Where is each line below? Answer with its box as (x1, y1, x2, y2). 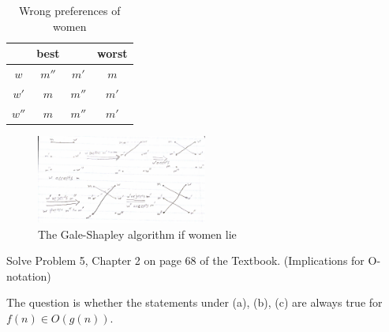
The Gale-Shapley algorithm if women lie (38, 225, 237, 242)
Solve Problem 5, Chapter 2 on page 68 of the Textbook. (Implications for (6, 252, 365, 269)
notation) (6, 267, 51, 284)
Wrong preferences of (18, 2, 121, 18)
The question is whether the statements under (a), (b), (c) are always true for (6, 294, 383, 311)
